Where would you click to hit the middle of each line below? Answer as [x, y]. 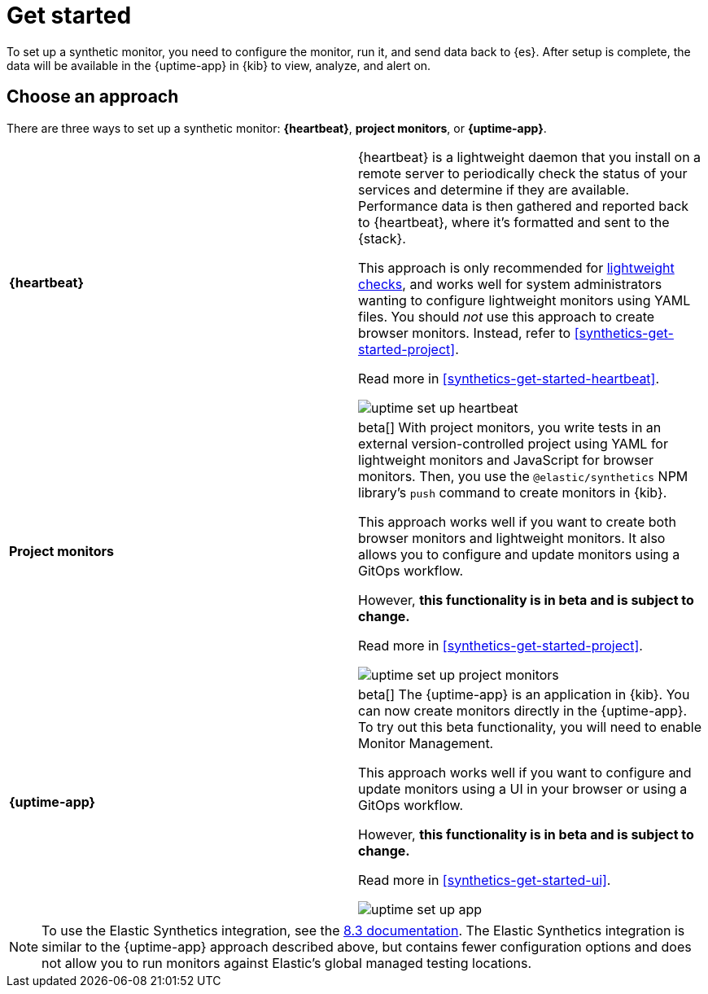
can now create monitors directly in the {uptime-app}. [523, 710]
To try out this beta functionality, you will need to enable [530, 727]
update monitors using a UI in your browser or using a [523, 788]
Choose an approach [93, 97]
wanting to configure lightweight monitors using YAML [524, 300]
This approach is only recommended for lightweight [516, 267]
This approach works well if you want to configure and [525, 772]
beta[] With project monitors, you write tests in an [510, 427]
